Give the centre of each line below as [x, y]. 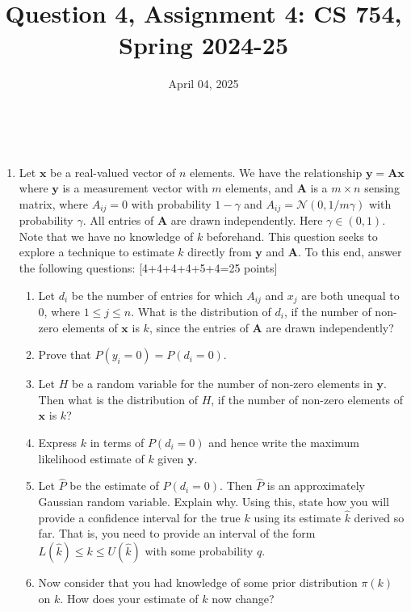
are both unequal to [350, 295]
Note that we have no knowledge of [106, 236]
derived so [379, 517]
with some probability [199, 550]
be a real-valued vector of [113, 172]
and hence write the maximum [284, 442]
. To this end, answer [350, 252]
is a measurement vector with [135, 188]
